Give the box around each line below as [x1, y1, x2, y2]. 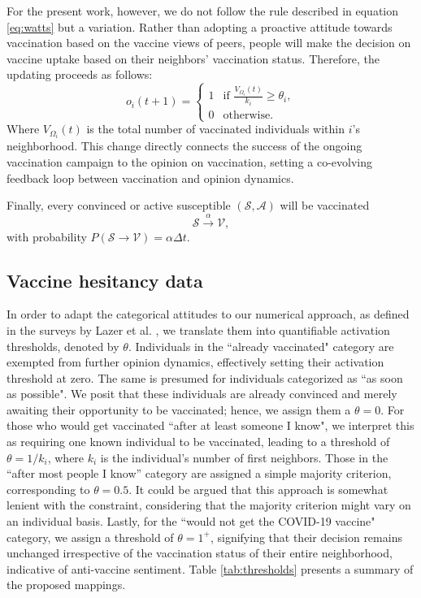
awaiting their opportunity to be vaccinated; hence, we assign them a [7, 401, 351, 418]
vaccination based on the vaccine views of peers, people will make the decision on [7, 34, 411, 51]
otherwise [223, 109, 271, 121]
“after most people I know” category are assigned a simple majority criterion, [7, 465, 392, 482]
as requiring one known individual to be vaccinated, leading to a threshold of [7, 433, 390, 450]
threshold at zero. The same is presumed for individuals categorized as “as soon [7, 369, 403, 386]
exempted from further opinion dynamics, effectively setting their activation [7, 353, 384, 370]
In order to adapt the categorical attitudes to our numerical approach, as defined [7, 305, 410, 323]
